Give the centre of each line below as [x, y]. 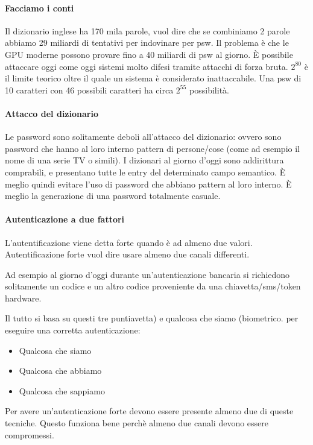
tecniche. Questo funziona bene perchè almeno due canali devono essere [137, 423]
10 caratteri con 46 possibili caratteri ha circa [89, 90]
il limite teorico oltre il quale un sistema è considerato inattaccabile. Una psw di [153, 78]
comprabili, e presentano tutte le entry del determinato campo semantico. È [145, 172]
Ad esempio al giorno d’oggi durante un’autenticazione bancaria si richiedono [147, 274]
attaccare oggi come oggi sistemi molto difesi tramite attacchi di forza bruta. [147, 66]
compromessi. [30, 434]
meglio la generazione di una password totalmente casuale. [113, 196]
